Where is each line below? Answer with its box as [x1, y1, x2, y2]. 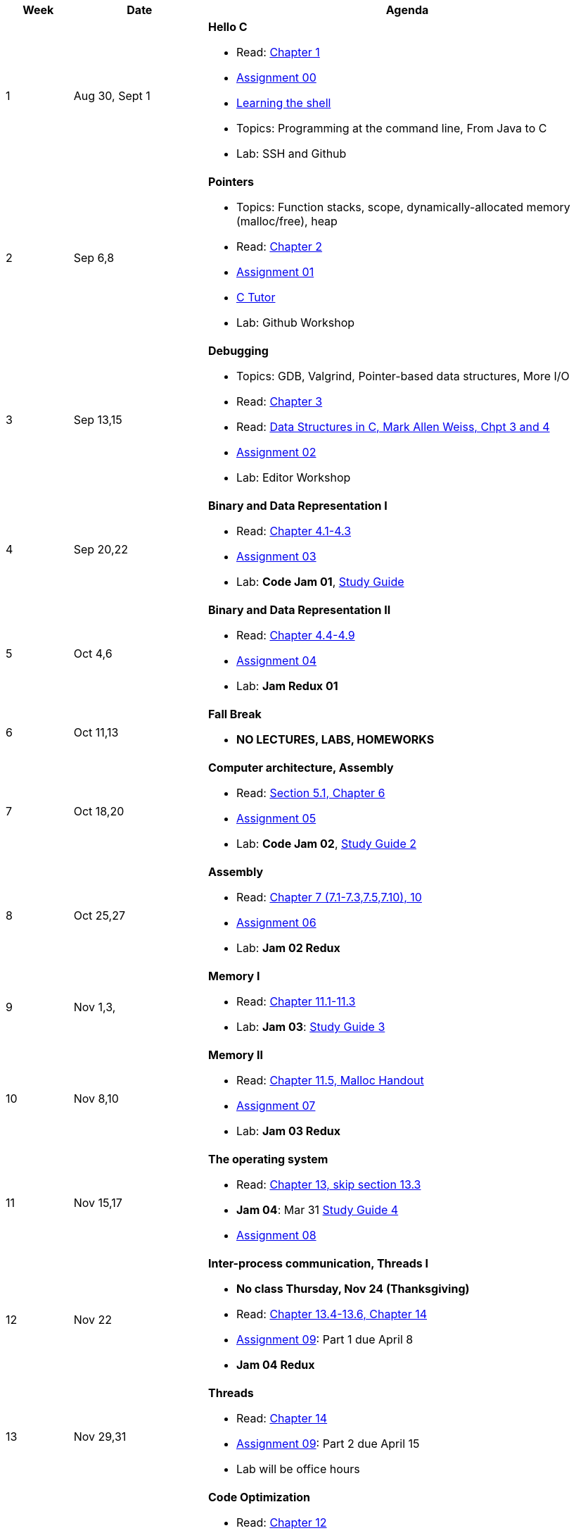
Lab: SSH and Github [236, 146, 347, 161]
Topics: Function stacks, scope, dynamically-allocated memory [236, 200, 570, 214]
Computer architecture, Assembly [207, 761, 394, 775]
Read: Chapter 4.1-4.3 [236, 524, 352, 538]
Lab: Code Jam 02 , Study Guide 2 [236, 837, 416, 851]
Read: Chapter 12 [236, 1515, 327, 1529]
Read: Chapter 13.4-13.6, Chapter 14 [236, 1307, 428, 1321]
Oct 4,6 [73, 646, 113, 661]
